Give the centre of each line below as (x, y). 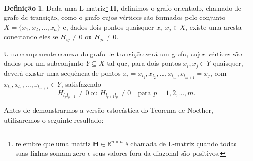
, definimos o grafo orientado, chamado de (179, 8)
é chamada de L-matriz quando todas (181, 143)
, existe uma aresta (214, 27)
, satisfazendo (81, 83)
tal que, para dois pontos (144, 63)
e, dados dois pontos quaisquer (108, 27)
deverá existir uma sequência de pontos (62, 73)
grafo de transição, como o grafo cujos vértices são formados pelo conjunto (115, 17)
